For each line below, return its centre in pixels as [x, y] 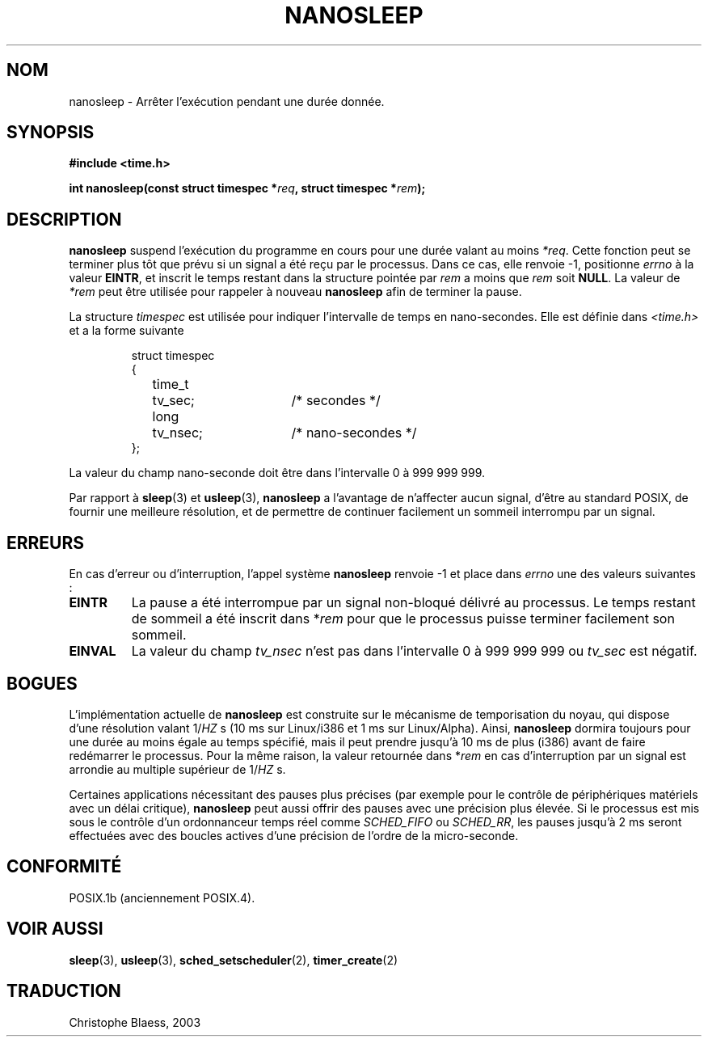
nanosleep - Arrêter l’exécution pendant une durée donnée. [227, 101]
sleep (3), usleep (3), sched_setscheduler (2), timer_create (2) [234, 960]
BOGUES [42, 683]
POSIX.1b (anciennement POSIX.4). [162, 897]
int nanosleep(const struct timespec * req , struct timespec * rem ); [247, 188]
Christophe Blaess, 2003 [135, 1022]
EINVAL [93, 651]
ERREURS [46, 543]
